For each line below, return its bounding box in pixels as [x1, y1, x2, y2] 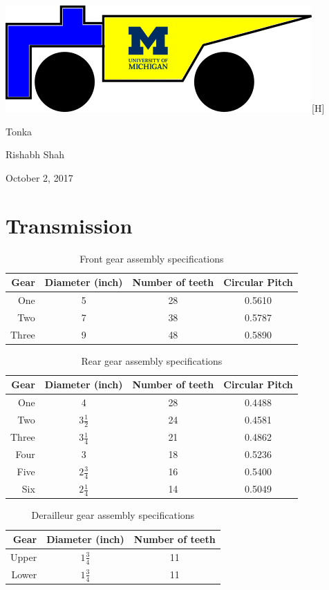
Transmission [6, 211, 133, 239]
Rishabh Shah [6, 147, 65, 162]
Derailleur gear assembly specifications [31, 508, 195, 522]
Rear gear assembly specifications [81, 353, 223, 368]
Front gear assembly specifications [79, 251, 224, 265]
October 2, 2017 [6, 170, 73, 184]
